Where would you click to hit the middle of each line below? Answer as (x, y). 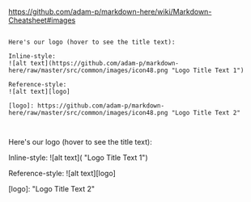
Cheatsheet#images (42, 20)
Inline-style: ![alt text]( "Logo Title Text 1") (78, 158)
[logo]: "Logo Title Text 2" (52, 189)
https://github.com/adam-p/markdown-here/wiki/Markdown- (110, 12)
